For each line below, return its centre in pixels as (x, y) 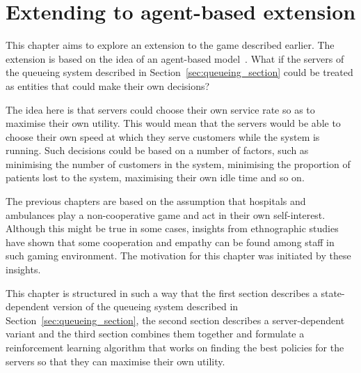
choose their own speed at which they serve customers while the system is (163, 136)
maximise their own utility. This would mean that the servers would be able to (173, 123)
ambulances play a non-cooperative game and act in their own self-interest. (166, 214)
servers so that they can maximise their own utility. (115, 361)
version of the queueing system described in (145, 306)
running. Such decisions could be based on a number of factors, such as (157, 150)
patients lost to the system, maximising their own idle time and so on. (155, 177)
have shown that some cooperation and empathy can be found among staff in (170, 242)
